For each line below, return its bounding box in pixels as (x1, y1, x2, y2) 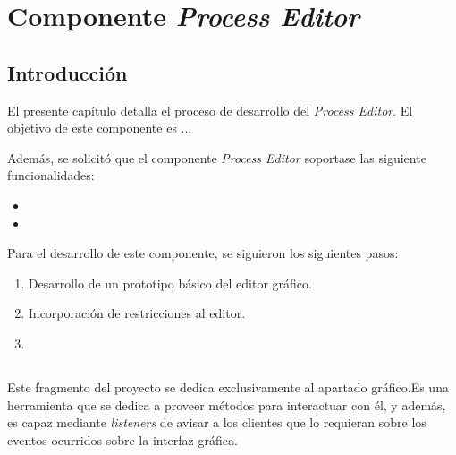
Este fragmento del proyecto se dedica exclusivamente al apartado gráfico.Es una (7, 377, 449, 396)
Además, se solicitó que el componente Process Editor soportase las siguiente (7, 148, 426, 167)
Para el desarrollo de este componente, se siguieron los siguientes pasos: (7, 244, 399, 262)
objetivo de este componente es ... (7, 118, 192, 137)
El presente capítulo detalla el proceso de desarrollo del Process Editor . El (7, 100, 413, 119)
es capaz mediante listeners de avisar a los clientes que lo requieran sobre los (7, 413, 426, 432)
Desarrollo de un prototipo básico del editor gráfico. (28, 273, 312, 292)
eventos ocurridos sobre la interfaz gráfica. (7, 430, 238, 449)
